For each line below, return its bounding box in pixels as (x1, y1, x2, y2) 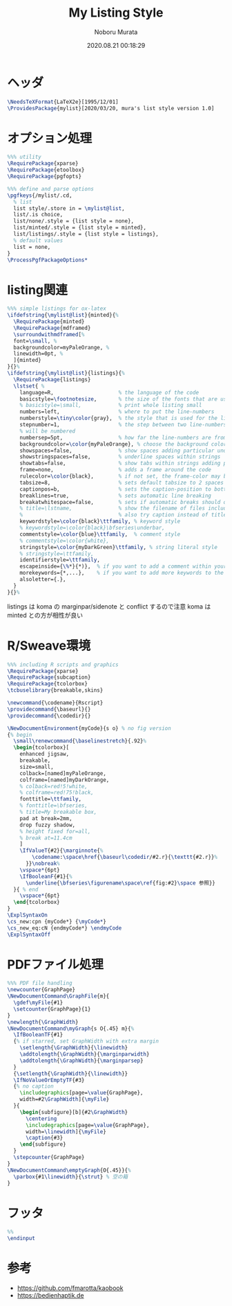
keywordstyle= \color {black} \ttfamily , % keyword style (19, 518, 181, 525)
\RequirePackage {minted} (13, 318, 85, 325)
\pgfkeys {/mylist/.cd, (7, 192, 72, 199)
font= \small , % (13, 338, 57, 345)
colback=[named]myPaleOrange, (19, 769, 107, 777)
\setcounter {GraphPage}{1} (13, 1005, 91, 1013)
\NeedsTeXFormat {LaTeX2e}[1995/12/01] (7, 98, 119, 105)
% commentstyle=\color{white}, (19, 537, 110, 544)
